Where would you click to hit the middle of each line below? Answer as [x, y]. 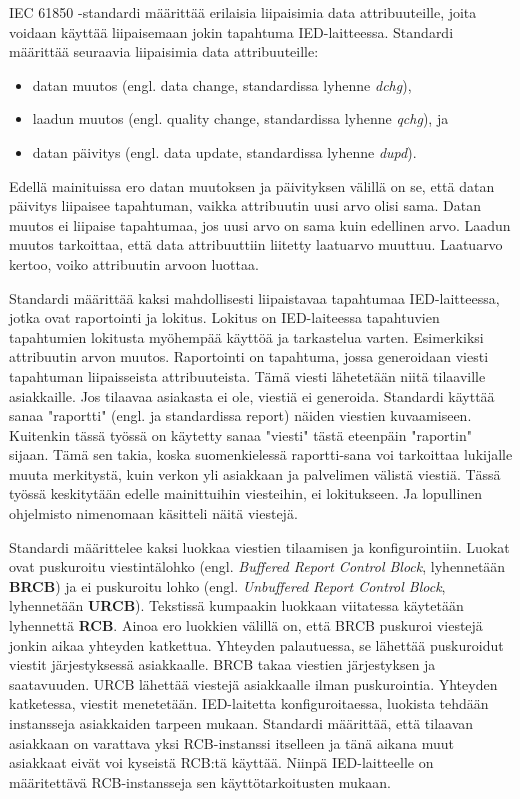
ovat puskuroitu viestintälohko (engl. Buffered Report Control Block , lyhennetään [257, 566]
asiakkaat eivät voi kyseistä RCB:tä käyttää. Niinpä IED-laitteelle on [221, 762]
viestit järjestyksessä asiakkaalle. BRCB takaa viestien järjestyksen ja [222, 664]
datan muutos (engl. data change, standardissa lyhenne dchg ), [222, 84]
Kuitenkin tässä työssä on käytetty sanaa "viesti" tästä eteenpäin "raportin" [240, 434]
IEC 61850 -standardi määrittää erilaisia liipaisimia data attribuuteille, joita [243, 12]
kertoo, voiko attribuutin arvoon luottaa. [134, 263]
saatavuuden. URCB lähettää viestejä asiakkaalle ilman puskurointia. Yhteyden [253, 683]
